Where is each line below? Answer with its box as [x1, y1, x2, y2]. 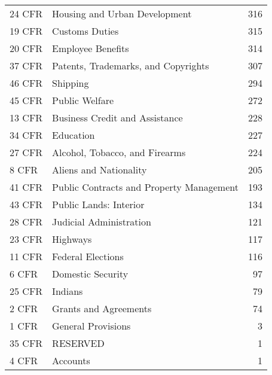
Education [52, 128, 95, 142]
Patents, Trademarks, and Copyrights [52, 59, 209, 72]
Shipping [52, 76, 89, 90]
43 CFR [10, 197, 43, 211]
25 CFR [10, 284, 43, 298]
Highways [52, 232, 92, 246]
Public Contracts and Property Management [52, 180, 239, 194]
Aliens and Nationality [52, 163, 147, 176]
